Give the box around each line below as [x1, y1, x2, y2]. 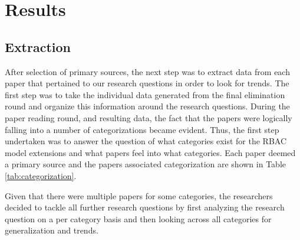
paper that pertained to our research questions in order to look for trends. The [5, 77, 289, 89]
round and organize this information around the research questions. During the [5, 100, 290, 112]
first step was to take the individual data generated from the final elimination [5, 88, 285, 100]
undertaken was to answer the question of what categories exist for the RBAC [5, 135, 287, 147]
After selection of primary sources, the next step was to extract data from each [5, 65, 290, 77]
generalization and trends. [5, 224, 98, 236]
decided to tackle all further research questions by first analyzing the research [5, 201, 285, 213]
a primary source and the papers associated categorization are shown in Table [5, 158, 286, 170]
